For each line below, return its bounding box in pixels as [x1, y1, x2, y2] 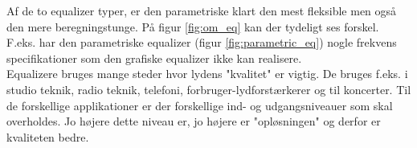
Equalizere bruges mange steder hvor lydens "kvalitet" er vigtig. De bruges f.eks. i [6, 65, 408, 82]
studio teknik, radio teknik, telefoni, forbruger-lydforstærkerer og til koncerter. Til [6, 80, 411, 97]
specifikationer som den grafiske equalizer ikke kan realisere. [6, 49, 302, 66]
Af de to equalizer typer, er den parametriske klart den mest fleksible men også [6, 2, 397, 18]
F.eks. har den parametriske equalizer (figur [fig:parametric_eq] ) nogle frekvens [6, 34, 397, 51]
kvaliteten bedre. [6, 128, 89, 145]
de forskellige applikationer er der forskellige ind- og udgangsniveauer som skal [6, 97, 393, 113]
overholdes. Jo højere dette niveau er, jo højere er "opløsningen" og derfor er [6, 113, 381, 129]
